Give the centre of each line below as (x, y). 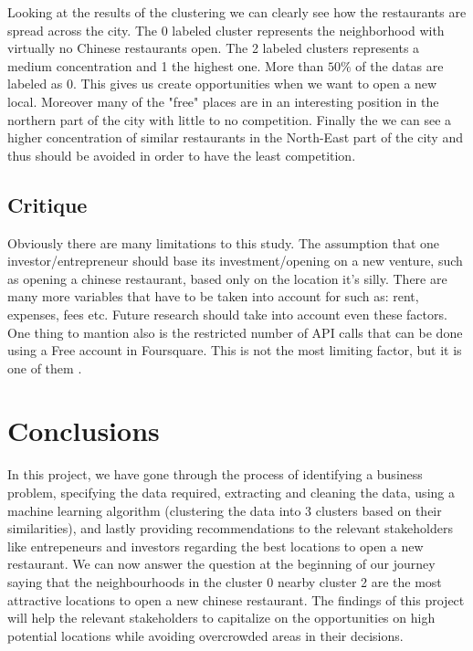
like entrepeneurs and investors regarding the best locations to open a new (215, 546)
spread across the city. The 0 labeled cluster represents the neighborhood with (226, 30)
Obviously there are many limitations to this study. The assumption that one (224, 242)
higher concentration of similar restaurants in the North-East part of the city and (235, 137)
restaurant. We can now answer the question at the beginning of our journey (221, 564)
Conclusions (84, 430)
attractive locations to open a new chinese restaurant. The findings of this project (236, 599)
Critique (47, 204)
